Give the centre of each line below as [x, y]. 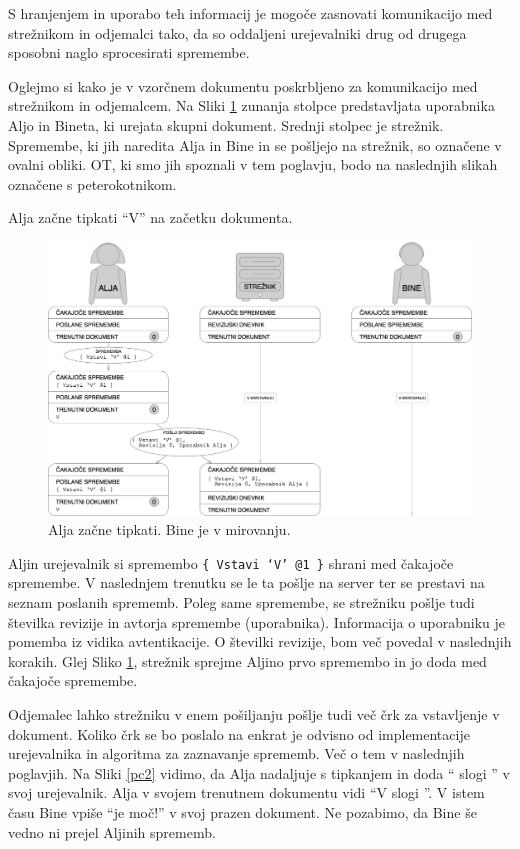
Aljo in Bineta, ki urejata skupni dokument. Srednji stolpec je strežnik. [226, 124]
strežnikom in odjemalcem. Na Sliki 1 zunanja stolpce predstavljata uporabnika [251, 105]
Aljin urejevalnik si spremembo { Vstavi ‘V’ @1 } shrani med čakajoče [231, 562]
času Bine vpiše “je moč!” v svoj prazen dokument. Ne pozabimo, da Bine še [242, 812]
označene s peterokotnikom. [92, 183]
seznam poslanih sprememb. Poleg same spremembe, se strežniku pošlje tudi [241, 602]
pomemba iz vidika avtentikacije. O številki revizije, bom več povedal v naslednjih [260, 641]
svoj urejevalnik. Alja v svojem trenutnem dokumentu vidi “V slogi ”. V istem [246, 792]
